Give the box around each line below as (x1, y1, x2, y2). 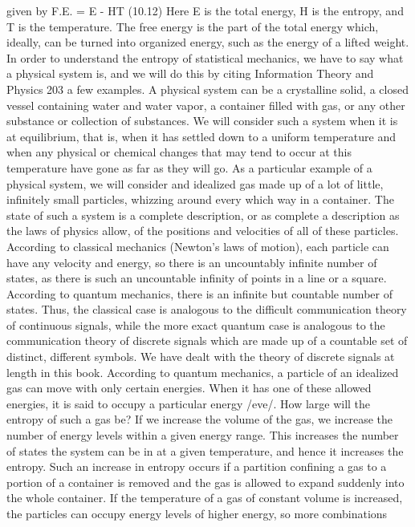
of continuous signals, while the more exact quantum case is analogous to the (6, 316, 385, 333)
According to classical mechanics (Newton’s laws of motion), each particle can (6, 237, 389, 254)
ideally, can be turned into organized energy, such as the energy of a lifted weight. (6, 34, 409, 51)
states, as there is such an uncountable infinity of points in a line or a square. (6, 270, 387, 286)
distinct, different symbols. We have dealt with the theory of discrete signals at (6, 348, 395, 365)
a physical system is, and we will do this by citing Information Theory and (6, 65, 374, 82)
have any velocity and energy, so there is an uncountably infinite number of (6, 253, 377, 270)
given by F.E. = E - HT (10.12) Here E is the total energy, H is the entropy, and (6, 2, 404, 18)
